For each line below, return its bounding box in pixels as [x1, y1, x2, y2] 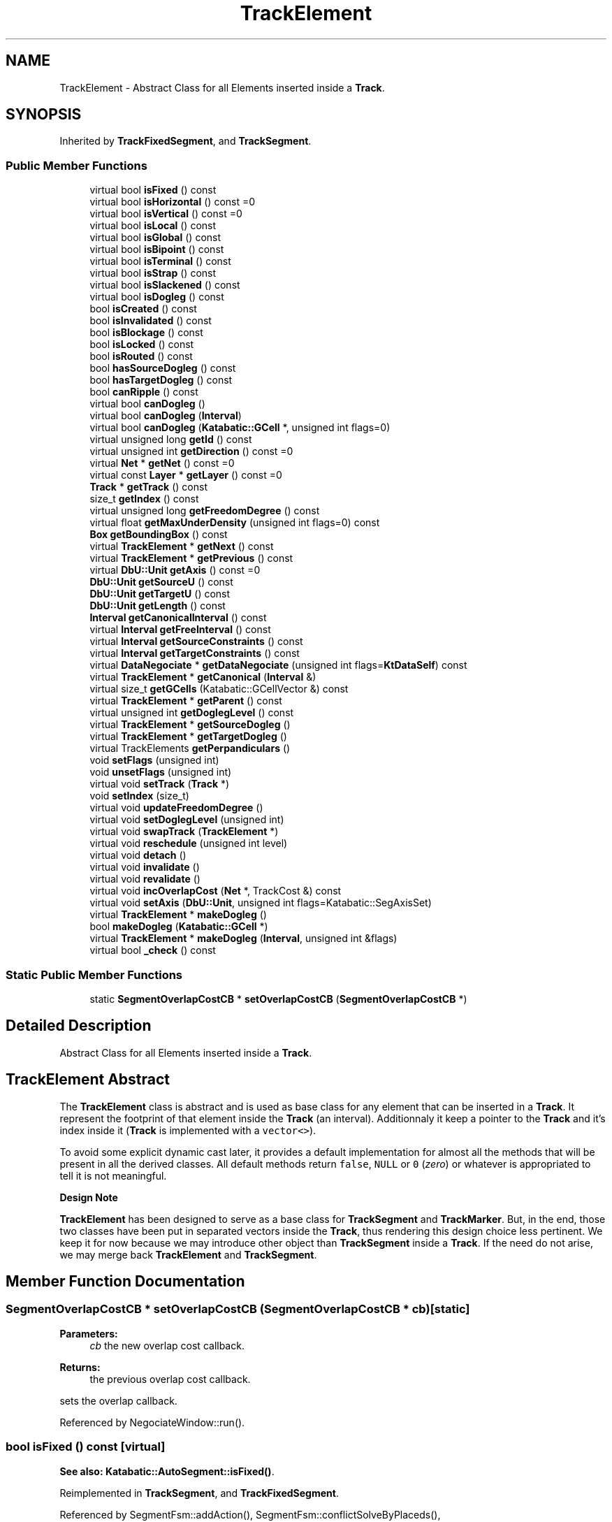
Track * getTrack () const [89, 481, 207, 493]
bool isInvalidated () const [89, 314, 212, 327]
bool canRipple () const [89, 386, 198, 398]
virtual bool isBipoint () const [89, 243, 224, 256]
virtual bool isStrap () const [89, 267, 217, 280]
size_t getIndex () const [89, 493, 199, 505]
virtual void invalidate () [89, 861, 200, 874]
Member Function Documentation [6, 1273, 245, 1291]
